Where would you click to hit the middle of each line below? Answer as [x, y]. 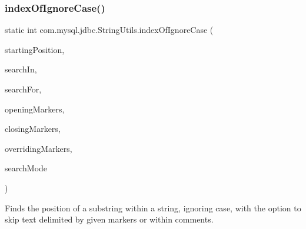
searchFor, [23, 89]
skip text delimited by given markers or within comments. [109, 219]
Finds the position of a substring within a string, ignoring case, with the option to [153, 208]
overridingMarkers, [39, 148]
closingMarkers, [33, 129]
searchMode [26, 168]
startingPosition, [35, 49]
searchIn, [21, 69]
